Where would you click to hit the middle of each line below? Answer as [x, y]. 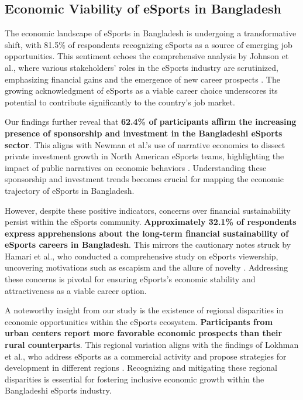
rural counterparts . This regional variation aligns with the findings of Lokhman [152, 345]
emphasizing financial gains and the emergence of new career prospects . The [142, 79]
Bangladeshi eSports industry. [58, 390]
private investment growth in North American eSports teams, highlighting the [144, 156]
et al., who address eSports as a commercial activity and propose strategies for [146, 356]
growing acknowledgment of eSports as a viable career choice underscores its [141, 90]
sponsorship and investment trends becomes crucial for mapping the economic [144, 179]
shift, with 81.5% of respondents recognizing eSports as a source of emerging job [149, 44]
